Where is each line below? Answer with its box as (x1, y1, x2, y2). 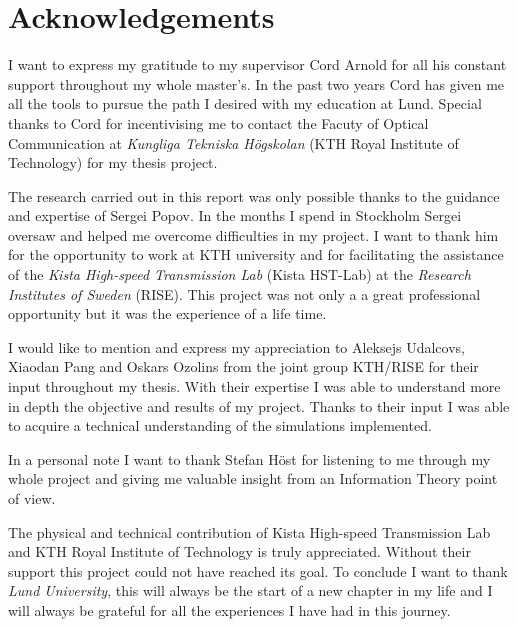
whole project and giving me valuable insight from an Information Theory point (8, 468, 498, 489)
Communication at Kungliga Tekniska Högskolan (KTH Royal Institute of (8, 132, 459, 153)
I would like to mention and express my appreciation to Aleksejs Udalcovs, (8, 336, 465, 357)
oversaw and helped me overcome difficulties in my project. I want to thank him (8, 224, 499, 245)
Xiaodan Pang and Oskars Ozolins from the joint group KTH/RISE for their (8, 356, 479, 377)
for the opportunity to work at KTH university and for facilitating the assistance (8, 244, 504, 265)
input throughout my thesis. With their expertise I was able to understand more (8, 376, 501, 397)
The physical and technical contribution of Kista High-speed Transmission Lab (8, 521, 491, 542)
